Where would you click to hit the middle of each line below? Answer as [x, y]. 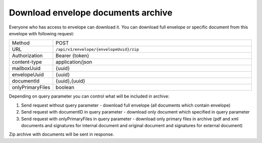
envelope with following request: [42, 33]
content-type [27, 62]
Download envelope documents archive [91, 13]
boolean [65, 87]
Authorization [27, 56]
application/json [74, 62]
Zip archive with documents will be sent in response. [61, 134]
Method [21, 43]
